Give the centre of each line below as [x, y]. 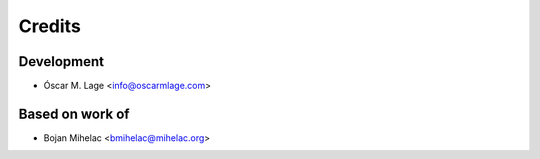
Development [61, 61]
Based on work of [74, 113]
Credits [50, 26]
